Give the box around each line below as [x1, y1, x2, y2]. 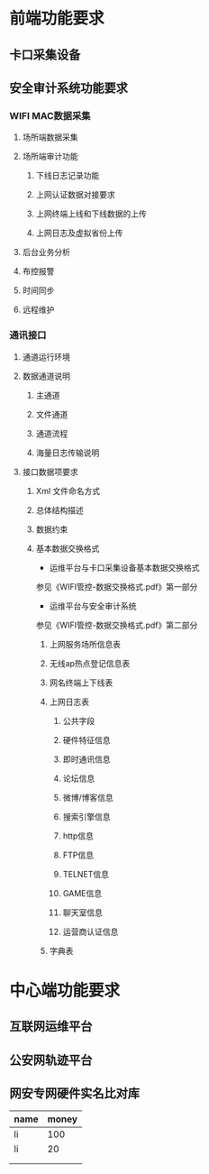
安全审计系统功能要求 [9, 80, 128, 96]
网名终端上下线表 [49, 677, 114, 688]
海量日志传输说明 [35, 447, 100, 458]
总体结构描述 [35, 504, 84, 515]
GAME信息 [62, 887, 103, 898]
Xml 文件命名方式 [35, 485, 101, 496]
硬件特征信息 [62, 734, 111, 745]
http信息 [62, 830, 95, 841]
